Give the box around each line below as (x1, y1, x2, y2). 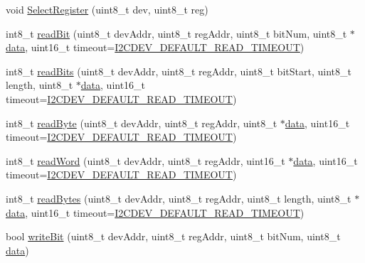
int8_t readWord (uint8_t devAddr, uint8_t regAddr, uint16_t (6, 153, 285, 168)
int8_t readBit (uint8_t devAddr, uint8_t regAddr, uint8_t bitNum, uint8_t (6, 26, 347, 41)
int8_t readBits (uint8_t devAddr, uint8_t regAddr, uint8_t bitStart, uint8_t (6, 63, 351, 78)
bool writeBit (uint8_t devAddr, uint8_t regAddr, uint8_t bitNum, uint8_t (6, 229, 341, 244)
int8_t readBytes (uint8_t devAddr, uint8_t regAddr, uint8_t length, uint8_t (6, 190, 351, 205)
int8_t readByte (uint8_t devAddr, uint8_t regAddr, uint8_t (6, 115, 277, 130)
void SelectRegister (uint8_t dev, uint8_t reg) (6, 2, 208, 16)
